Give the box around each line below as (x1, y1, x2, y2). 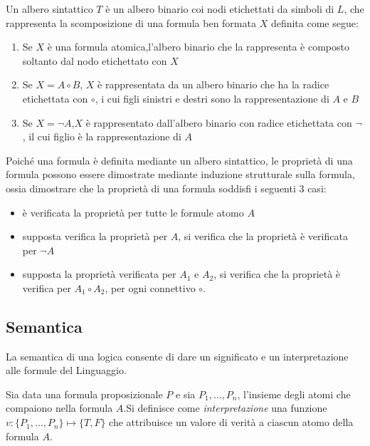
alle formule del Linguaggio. (6, 363, 127, 378)
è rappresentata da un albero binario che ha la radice (97, 77, 329, 92)
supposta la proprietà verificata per (22, 266, 176, 281)
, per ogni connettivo (105, 280, 196, 295)
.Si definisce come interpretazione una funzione (123, 400, 327, 415)
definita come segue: (270, 15, 359, 30)
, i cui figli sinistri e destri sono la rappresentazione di (95, 90, 329, 105)
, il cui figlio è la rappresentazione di (22, 129, 181, 144)
